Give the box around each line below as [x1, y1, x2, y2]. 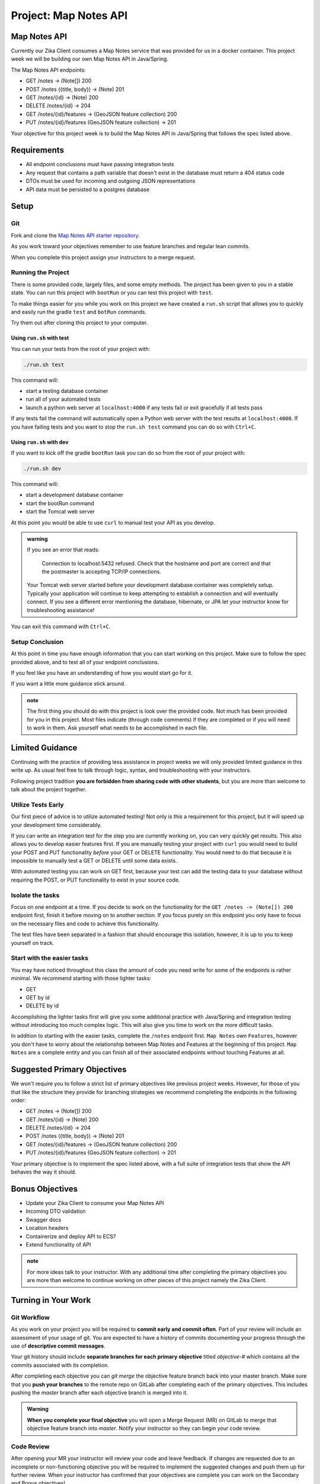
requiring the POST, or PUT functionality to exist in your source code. [11, 876, 180, 883]
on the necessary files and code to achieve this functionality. [11, 920, 159, 927]
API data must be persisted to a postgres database [25, 186, 150, 193]
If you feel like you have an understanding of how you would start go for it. [11, 669, 193, 676]
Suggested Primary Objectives [11, 1064, 127, 1074]
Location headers [25, 1225, 69, 1232]
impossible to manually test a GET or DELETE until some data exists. [11, 857, 177, 864]
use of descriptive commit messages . [11, 1342, 106, 1350]
